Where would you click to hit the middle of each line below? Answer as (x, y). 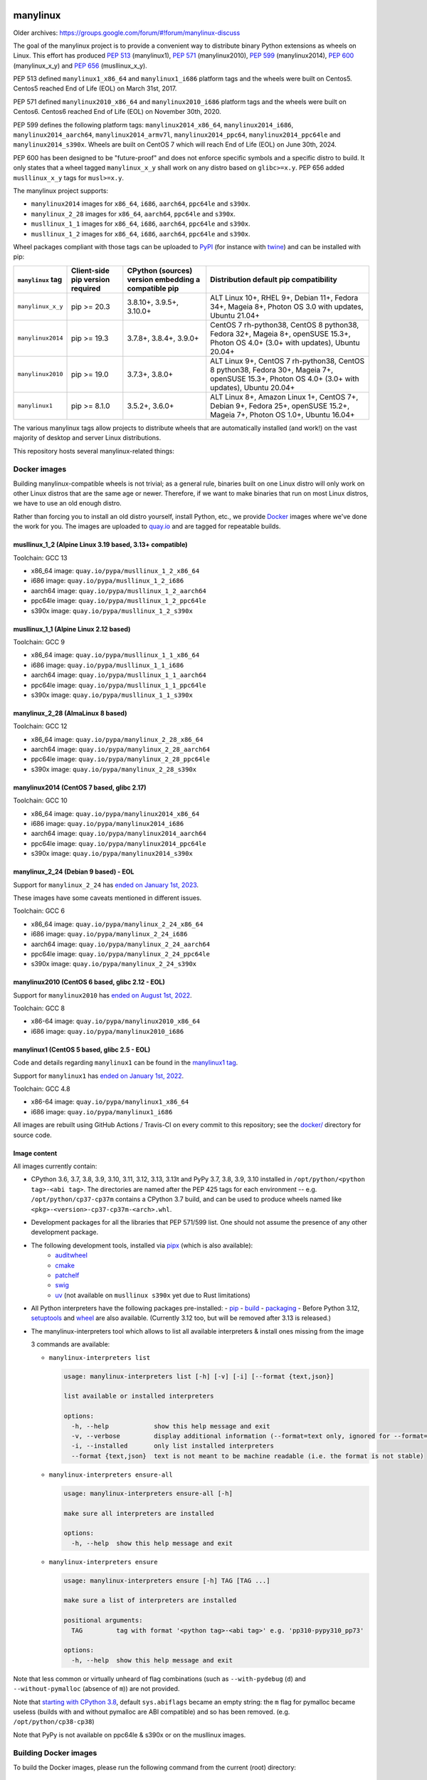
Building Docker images (55, 1753)
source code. (33, 1135)
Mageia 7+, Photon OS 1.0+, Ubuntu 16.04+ (283, 414)
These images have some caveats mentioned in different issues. (107, 898)
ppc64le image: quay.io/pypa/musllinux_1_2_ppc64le (118, 601)
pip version (90, 279)
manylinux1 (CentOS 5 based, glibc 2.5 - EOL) (82, 1049)
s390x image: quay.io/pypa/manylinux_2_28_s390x (114, 769)
